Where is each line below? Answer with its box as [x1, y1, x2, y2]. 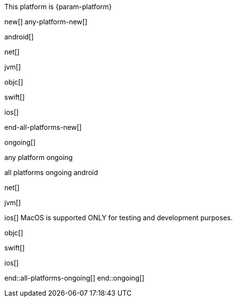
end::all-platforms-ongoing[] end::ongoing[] [4, 274, 145, 282]
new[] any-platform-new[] [4, 18, 87, 26]
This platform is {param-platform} [4, 2, 112, 11]
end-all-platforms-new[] [4, 123, 82, 131]
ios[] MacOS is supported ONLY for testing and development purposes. [4, 213, 233, 222]
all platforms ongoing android [4, 168, 98, 177]
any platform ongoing [4, 153, 73, 161]
